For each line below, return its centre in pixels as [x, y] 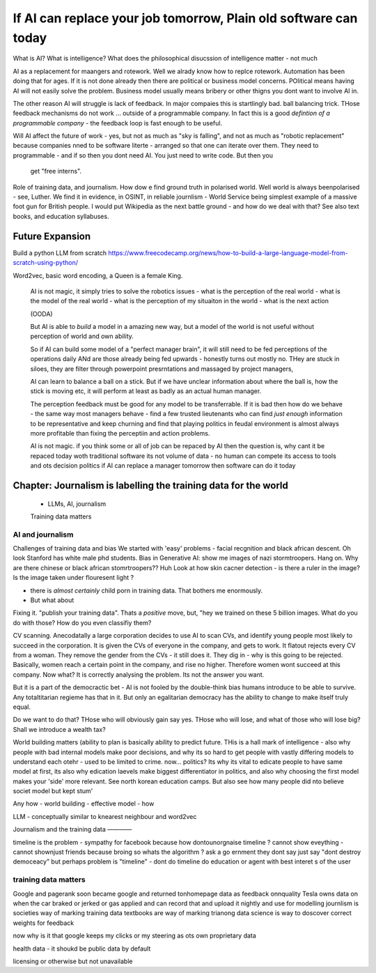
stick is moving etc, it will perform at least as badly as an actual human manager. [146, 391]
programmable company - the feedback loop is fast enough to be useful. [118, 123]
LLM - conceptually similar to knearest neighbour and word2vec [105, 816]
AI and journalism [43, 535]
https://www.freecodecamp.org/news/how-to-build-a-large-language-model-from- [228, 253]
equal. [22, 707]
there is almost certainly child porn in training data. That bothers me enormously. [147, 590]
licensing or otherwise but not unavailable [73, 961]
